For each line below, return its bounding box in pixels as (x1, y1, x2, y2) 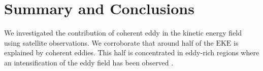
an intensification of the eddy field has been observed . (4, 57, 174, 67)
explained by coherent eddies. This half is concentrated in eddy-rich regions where (4, 47, 259, 58)
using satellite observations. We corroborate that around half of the (4, 37, 214, 48)
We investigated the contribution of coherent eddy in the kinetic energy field (4, 27, 242, 38)
